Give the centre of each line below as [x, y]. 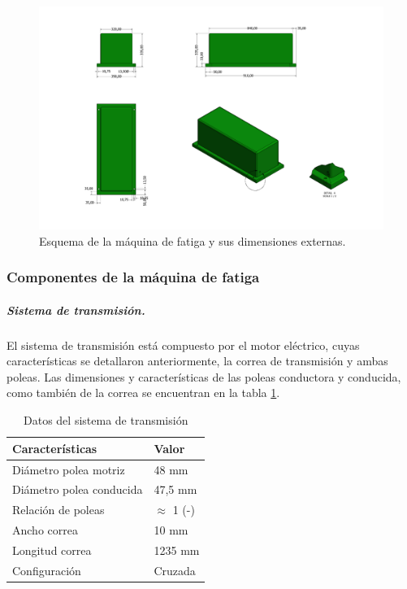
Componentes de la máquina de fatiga [133, 277]
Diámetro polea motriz [69, 469]
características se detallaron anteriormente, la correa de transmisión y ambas [197, 361]
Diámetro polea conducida [78, 489]
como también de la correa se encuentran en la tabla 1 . [143, 393]
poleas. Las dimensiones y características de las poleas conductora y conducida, [204, 376]
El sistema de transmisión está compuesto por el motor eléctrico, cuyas [183, 345]
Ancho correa [45, 530]
